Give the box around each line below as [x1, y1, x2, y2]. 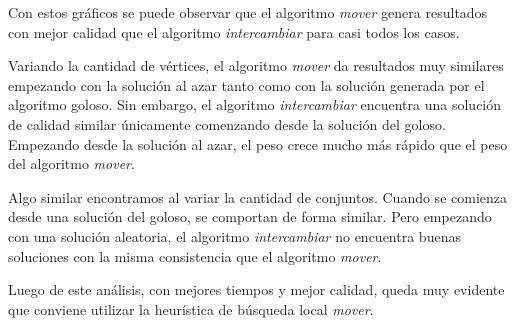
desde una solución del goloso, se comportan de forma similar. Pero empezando [8, 206, 492, 227]
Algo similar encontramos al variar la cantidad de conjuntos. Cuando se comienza [8, 186, 507, 207]
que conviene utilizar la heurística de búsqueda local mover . [8, 298, 374, 319]
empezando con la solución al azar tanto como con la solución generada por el [8, 74, 485, 95]
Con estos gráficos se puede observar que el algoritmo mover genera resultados [8, 2, 488, 22]
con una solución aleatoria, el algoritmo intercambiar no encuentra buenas [8, 225, 461, 246]
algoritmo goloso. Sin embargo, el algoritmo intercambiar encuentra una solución [8, 94, 502, 115]
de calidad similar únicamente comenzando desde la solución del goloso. [8, 113, 446, 134]
